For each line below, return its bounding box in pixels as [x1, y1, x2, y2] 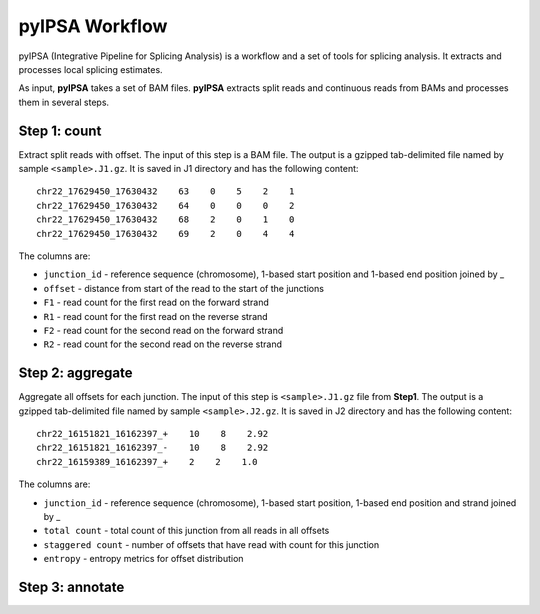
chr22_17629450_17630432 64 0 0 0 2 [36, 200, 295, 211]
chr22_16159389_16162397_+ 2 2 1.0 [36, 456, 259, 467]
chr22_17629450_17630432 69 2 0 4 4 [36, 228, 295, 239]
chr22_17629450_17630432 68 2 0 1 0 [36, 214, 295, 225]
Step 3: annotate [18, 578, 125, 595]
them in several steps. [18, 96, 110, 108]
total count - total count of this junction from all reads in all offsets [43, 525, 330, 537]
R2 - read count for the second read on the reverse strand [43, 338, 283, 350]
